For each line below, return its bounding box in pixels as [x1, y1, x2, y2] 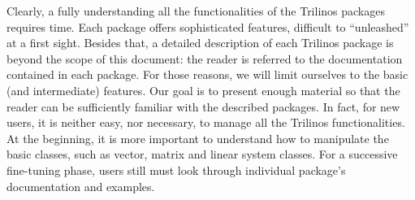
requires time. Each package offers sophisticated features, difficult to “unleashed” [6, 18, 409, 35]
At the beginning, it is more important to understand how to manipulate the [6, 129, 389, 146]
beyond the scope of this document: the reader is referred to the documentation [6, 50, 403, 67]
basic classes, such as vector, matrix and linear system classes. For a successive [6, 146, 398, 163]
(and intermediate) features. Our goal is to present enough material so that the [6, 81, 400, 98]
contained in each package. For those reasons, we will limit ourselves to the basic [6, 66, 409, 83]
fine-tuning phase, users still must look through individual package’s [6, 161, 346, 178]
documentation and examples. [6, 177, 155, 194]
